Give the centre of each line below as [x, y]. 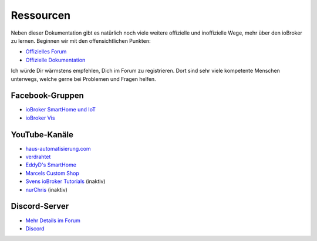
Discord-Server [40, 206]
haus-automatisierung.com [58, 148]
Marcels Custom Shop [52, 173]
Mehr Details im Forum [53, 220]
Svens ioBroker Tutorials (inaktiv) [65, 181]
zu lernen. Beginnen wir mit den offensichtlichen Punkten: [81, 40]
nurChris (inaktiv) [46, 189]
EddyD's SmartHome [51, 165]
